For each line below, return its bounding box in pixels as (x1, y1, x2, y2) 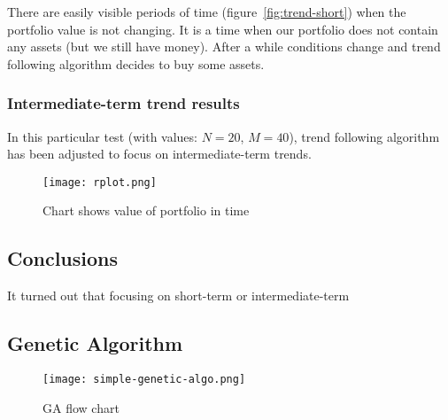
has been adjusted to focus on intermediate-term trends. (7, 144, 312, 163)
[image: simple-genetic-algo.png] (42, 373, 246, 386)
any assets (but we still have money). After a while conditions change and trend (7, 37, 441, 56)
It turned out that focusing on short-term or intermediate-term (7, 286, 350, 305)
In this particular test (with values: (7, 127, 197, 145)
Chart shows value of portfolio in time (42, 201, 250, 220)
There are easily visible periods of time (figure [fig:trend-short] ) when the (7, 3, 406, 20)
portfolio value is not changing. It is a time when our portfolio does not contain (7, 19, 438, 38)
